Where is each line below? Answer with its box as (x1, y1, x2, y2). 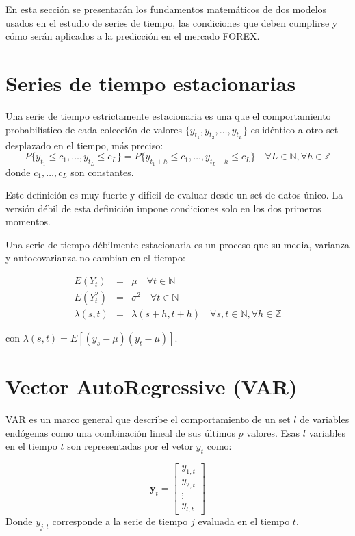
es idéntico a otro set (250, 122, 339, 136)
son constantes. (70, 164, 134, 179)
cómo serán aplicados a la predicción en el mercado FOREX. (5, 29, 260, 43)
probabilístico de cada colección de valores (5, 122, 183, 136)
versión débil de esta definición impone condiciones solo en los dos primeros (5, 201, 321, 215)
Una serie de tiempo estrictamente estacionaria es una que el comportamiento (5, 108, 331, 123)
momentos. (5, 214, 51, 229)
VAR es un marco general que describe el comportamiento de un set (5, 412, 291, 426)
